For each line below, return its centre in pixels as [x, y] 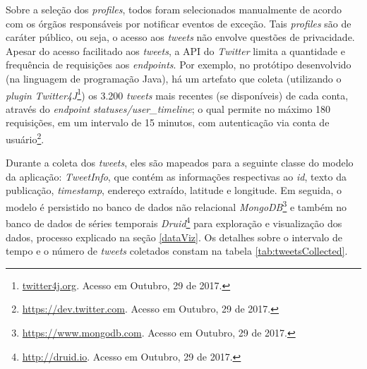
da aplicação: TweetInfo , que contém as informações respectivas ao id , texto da [176, 176]
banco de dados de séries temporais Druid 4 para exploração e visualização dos [174, 222]
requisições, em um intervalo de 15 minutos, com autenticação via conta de [168, 122]
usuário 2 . [25, 138]
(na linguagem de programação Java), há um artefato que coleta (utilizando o [174, 78]
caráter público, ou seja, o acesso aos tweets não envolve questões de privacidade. [180, 37]
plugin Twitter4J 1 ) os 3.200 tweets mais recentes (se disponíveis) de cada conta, [177, 94]
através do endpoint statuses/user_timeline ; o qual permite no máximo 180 [168, 108]
